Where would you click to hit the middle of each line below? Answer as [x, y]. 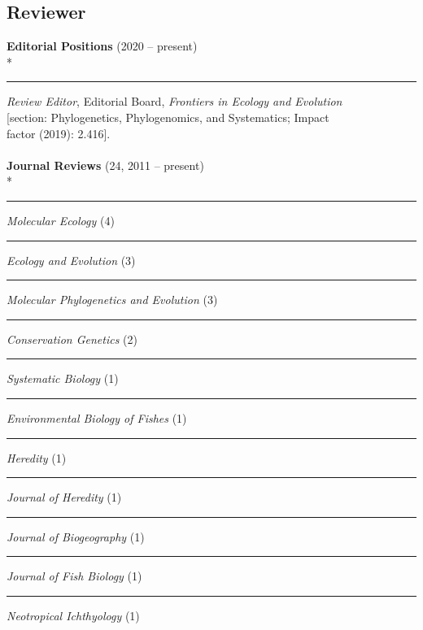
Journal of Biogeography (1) [76, 536]
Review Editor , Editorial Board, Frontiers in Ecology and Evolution [174, 101]
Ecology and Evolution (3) [71, 260]
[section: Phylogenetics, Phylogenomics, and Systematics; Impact [168, 117]
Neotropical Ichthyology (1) [73, 615]
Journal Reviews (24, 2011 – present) [105, 165]
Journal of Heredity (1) [64, 497]
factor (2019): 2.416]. [59, 133]
